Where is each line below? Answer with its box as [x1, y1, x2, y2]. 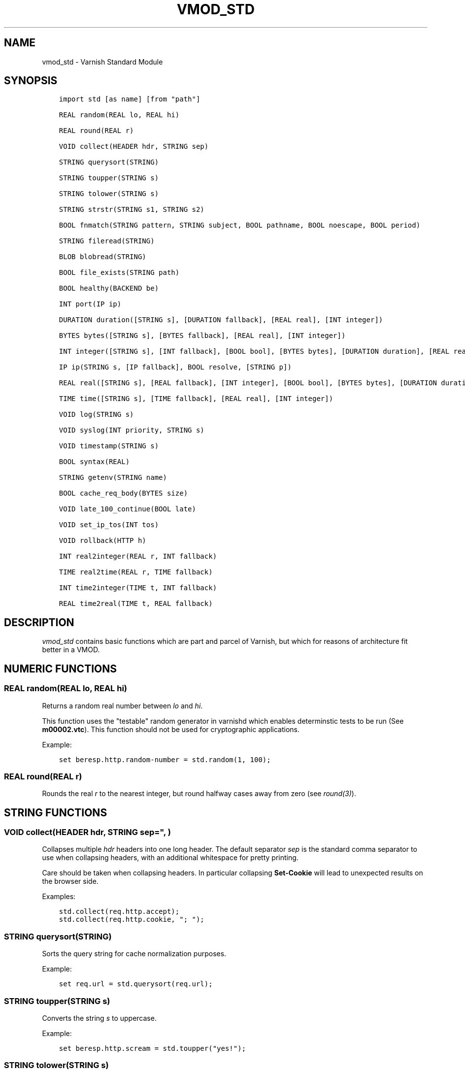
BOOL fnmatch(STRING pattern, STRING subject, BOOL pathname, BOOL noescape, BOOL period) [59, 221, 421, 230]
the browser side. [42, 877, 99, 886]
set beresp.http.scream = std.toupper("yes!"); [59, 1044, 246, 1052]
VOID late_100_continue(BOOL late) [59, 505, 196, 513]
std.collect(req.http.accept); [59, 907, 180, 916]
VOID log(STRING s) [59, 410, 134, 419]
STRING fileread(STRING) [59, 237, 155, 245]
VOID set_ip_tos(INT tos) [59, 521, 159, 529]
